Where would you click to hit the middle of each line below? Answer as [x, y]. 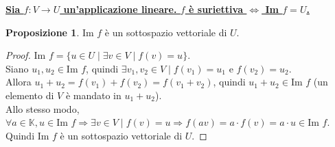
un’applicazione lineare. [120, 9]
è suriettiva [216, 9]
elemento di [30, 95]
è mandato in [93, 95]
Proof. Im [26, 55]
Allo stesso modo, [43, 108]
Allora [19, 82]
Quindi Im [27, 135]
